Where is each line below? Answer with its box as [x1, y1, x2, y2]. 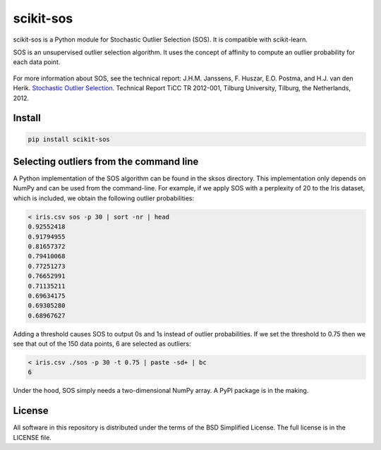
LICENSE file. [13, 433, 52, 442]
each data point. [13, 58, 61, 66]
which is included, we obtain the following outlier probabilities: [13, 194, 195, 202]
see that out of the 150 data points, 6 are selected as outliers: [13, 339, 191, 348]
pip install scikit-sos [28, 135, 111, 143]
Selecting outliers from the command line [13, 155, 199, 167]
